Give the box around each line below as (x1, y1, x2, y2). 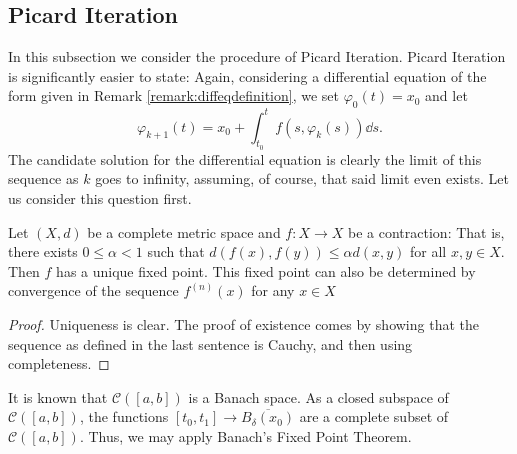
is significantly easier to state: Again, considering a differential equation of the (8, 65, 487, 86)
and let (425, 85, 468, 106)
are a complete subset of (299, 406, 449, 427)
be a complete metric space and (87, 221, 281, 242)
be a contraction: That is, (348, 221, 505, 242)
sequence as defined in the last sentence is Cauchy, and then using (8, 333, 413, 354)
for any (251, 280, 295, 301)
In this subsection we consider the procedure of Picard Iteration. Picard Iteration (8, 46, 506, 67)
